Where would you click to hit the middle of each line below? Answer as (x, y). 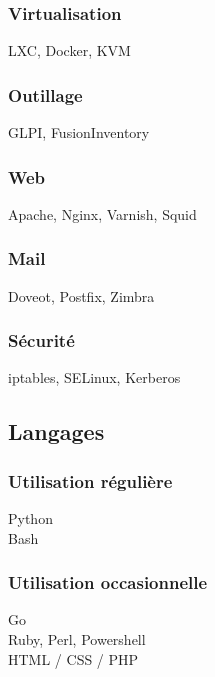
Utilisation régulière (90, 480)
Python (30, 518)
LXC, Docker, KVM (69, 50)
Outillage (45, 94)
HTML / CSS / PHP (73, 658)
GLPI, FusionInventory (79, 132)
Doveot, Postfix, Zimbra (81, 295)
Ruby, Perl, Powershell (77, 639)
